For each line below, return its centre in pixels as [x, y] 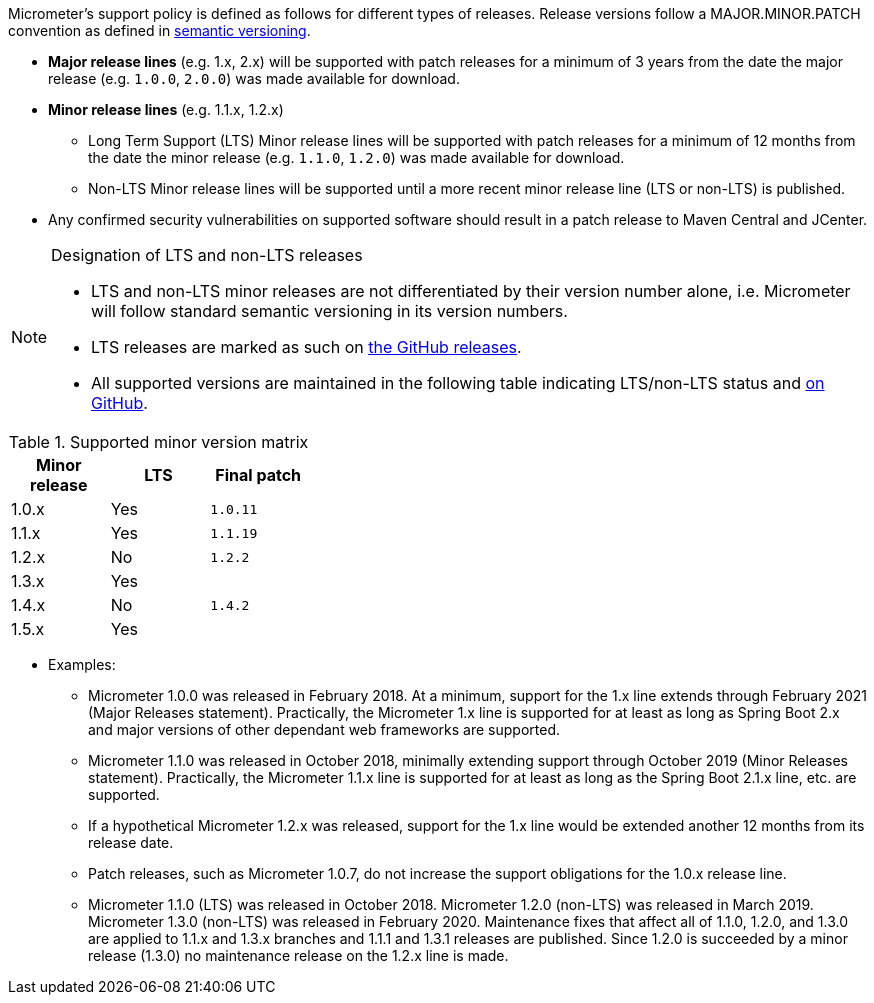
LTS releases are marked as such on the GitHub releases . [306, 347]
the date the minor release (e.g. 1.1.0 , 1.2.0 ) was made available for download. [356, 157]
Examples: [82, 664]
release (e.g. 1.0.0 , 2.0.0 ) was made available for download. [254, 78]
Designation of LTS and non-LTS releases [207, 255]
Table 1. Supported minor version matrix [158, 442]
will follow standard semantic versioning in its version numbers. [329, 311]
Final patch [258, 475]
